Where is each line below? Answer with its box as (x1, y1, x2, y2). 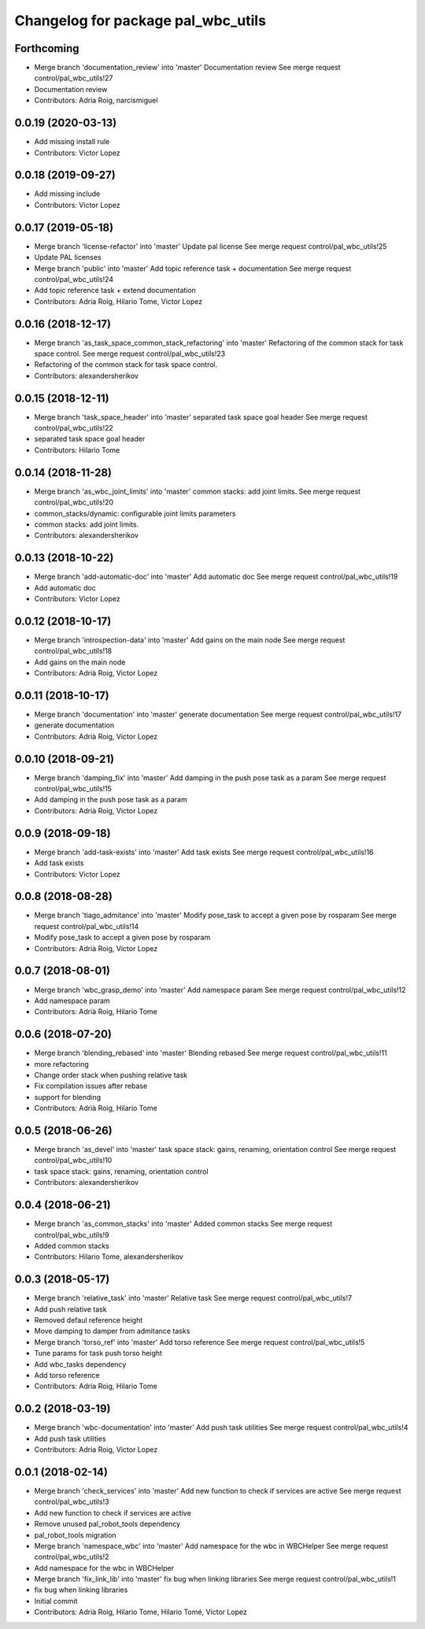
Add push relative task (34, 1304, 107, 1314)
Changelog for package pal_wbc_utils (14, 12, 267, 29)
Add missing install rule (34, 137, 110, 146)
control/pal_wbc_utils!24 (34, 274, 114, 283)
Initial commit (34, 1596, 78, 1605)
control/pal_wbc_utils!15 (34, 784, 112, 794)
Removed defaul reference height (34, 1316, 143, 1324)
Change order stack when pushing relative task (34, 1070, 188, 1079)
